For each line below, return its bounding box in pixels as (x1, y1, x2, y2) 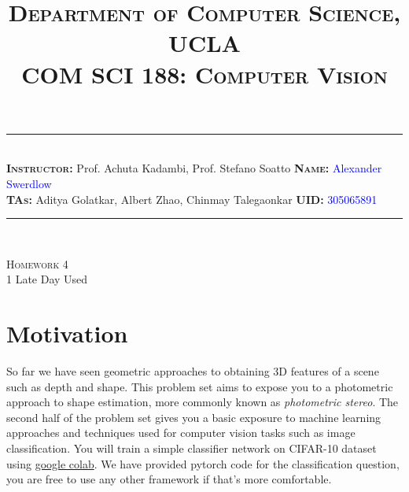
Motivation (6, 317, 128, 350)
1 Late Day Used (6, 271, 88, 287)
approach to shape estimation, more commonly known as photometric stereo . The (6, 394, 399, 410)
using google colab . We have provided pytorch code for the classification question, (6, 455, 400, 472)
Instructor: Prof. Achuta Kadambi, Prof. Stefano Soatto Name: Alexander (6, 160, 382, 176)
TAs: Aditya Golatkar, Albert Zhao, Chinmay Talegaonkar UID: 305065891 (6, 191, 378, 207)
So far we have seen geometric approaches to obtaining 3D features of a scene (6, 363, 379, 379)
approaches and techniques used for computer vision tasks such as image (6, 424, 356, 441)
